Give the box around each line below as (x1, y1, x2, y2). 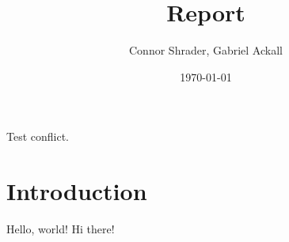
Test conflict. (6, 128, 70, 145)
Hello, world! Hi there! (6, 221, 115, 237)
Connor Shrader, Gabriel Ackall (129, 42, 283, 59)
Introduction (6, 175, 147, 207)
